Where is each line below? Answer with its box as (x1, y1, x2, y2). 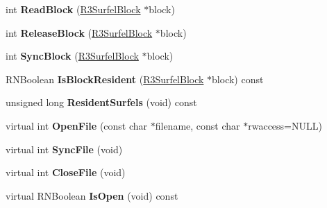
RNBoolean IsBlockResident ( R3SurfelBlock (6, 71, 204, 86)
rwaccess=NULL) (248, 118, 322, 132)
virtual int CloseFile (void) (6, 165, 126, 180)
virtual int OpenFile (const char (6, 118, 148, 132)
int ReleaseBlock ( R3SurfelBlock (6, 25, 153, 40)
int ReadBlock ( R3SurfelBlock (6, 2, 141, 16)
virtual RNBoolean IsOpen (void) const (6, 188, 178, 202)
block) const (212, 71, 264, 86)
